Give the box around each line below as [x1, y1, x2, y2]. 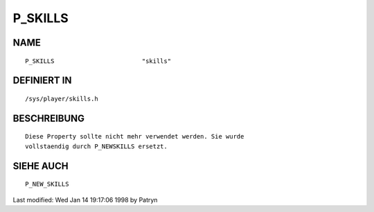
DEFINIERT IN [12, 75, 72, 87]
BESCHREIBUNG [12, 112, 85, 124]
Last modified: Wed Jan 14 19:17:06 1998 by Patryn [12, 195, 158, 204]
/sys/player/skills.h [25, 94, 98, 103]
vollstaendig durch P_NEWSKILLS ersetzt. [25, 142, 168, 150]
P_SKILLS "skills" [25, 57, 172, 65]
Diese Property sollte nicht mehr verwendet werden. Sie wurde [25, 132, 244, 141]
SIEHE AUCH [12, 160, 69, 172]
